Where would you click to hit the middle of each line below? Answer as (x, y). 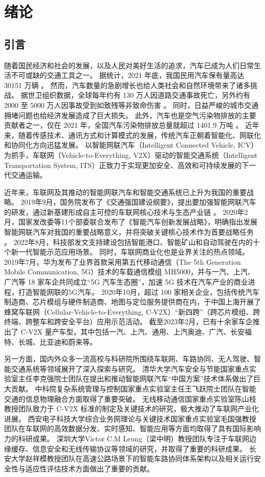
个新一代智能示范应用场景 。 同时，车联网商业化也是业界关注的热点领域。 (127, 252)
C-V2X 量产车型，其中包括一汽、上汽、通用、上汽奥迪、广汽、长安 (133, 332)
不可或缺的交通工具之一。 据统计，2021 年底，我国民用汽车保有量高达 (128, 75)
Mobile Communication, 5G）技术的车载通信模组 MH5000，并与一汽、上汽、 (129, 272)
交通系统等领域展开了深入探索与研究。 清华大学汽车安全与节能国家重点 (130, 368)
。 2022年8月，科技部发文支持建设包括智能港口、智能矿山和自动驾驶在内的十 (132, 242)
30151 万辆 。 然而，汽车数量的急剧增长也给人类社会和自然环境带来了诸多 (127, 85)
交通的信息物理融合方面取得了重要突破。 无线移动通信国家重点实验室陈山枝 (130, 398)
